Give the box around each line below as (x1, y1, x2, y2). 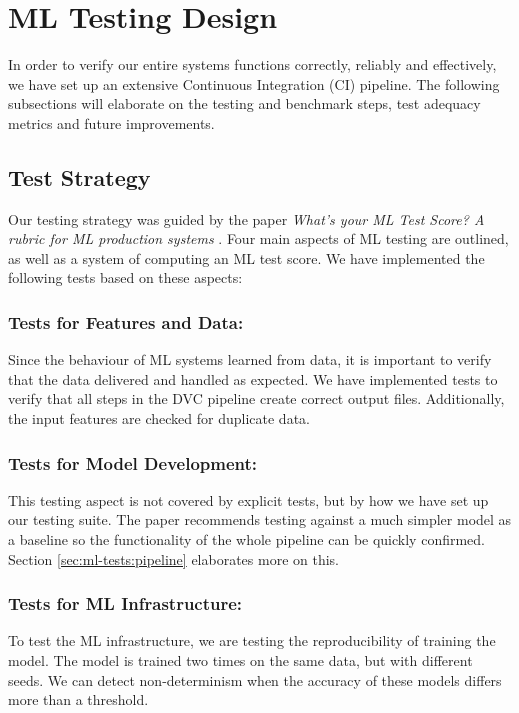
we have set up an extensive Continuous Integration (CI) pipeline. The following (8, 73, 500, 94)
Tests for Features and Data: (8, 310, 244, 334)
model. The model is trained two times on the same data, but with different (8, 650, 473, 671)
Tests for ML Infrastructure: (8, 591, 243, 616)
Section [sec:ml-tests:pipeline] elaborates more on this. (8, 548, 340, 569)
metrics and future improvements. (8, 112, 215, 133)
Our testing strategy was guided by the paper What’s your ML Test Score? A (8, 208, 485, 229)
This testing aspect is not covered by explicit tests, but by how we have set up (8, 489, 489, 510)
